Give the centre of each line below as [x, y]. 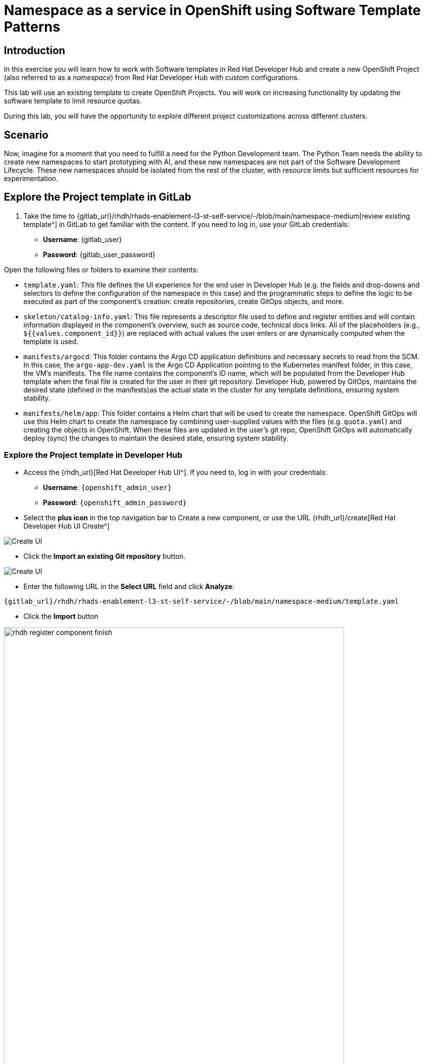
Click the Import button [61, 616]
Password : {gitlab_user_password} [99, 254]
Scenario [26, 135]
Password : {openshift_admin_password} [115, 502]
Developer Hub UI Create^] [67, 526]
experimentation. [31, 179]
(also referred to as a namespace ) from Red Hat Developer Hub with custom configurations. [152, 78]
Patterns [32, 27]
